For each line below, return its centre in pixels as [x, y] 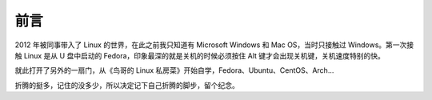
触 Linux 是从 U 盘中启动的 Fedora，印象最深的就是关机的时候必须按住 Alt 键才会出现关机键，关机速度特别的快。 [200, 55]
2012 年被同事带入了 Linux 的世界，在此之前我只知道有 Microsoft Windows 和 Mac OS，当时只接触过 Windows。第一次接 [214, 45]
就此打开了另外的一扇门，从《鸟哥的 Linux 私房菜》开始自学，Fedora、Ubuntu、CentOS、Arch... [174, 70]
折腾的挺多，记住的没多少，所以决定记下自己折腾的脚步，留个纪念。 [127, 85]
